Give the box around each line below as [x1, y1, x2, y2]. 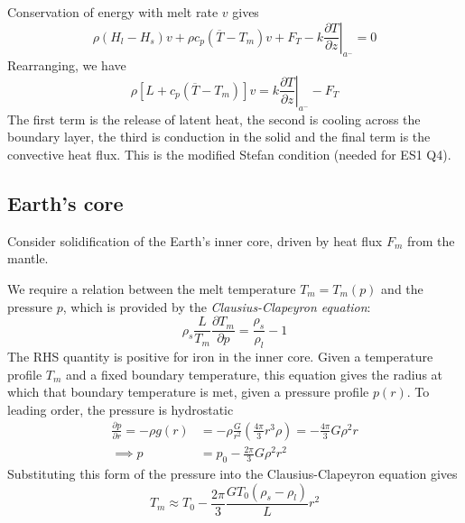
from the [406, 231, 455, 250]
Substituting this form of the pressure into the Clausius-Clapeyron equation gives [7, 464, 458, 483]
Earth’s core [7, 188, 124, 216]
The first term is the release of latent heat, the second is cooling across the [7, 109, 421, 128]
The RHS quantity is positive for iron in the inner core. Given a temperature [7, 347, 433, 365]
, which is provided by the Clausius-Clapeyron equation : [62, 297, 371, 316]
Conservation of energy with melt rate [7, 3, 219, 21]
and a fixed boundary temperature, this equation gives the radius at [66, 364, 443, 383]
